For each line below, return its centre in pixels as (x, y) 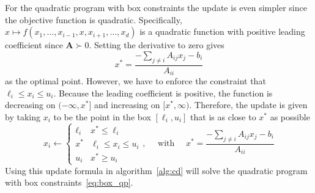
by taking (23, 116)
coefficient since (34, 45)
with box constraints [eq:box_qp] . (69, 182)
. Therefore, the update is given (248, 105)
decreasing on (30, 105)
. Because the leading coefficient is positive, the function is (163, 93)
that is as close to (223, 116)
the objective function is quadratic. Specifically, (94, 19)
